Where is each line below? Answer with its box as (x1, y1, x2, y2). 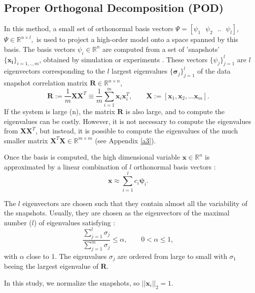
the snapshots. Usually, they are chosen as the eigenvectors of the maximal (4, 208, 230, 218)
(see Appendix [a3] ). (95, 135, 156, 145)
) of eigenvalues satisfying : (34, 217, 115, 227)
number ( (4, 217, 32, 227)
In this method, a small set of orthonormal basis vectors (4, 23, 174, 34)
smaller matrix (4, 135, 48, 145)
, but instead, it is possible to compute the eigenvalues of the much (35, 126, 238, 136)
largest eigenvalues (111, 66, 168, 76)
